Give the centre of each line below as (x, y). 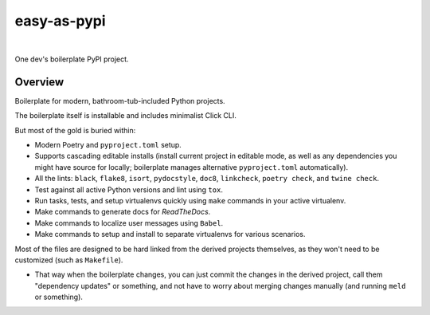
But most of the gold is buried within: (75, 130)
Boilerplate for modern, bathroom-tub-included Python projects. (120, 100)
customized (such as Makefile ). (69, 260)
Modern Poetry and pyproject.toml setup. (108, 145)
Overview (39, 82)
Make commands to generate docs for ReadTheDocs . (123, 212)
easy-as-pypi (61, 21)
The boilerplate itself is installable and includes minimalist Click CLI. (125, 116)
